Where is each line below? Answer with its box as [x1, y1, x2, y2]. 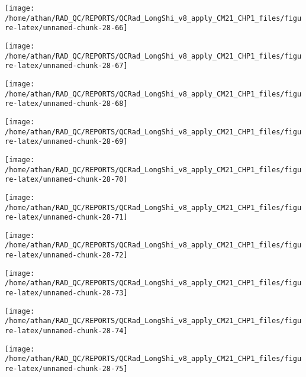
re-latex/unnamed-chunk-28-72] [5, 251, 128, 260]
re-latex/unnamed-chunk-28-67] [5, 62, 128, 70]
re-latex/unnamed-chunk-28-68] [5, 99, 128, 108]
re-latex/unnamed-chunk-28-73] [5, 289, 128, 298]
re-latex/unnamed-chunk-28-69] [5, 137, 128, 146]
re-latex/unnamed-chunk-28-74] [5, 327, 128, 336]
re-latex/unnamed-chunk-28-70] [5, 175, 128, 184]
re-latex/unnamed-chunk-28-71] [5, 213, 128, 222]
